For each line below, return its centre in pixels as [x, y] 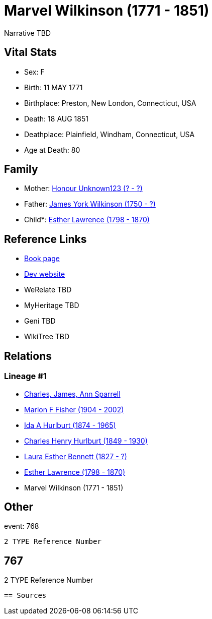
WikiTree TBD [47, 337]
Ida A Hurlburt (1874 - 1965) [70, 425]
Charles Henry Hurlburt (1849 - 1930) [86, 441]
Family [21, 169]
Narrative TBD [27, 33]
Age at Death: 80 [52, 150]
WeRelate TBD [48, 290]
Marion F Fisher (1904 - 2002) [74, 409]
